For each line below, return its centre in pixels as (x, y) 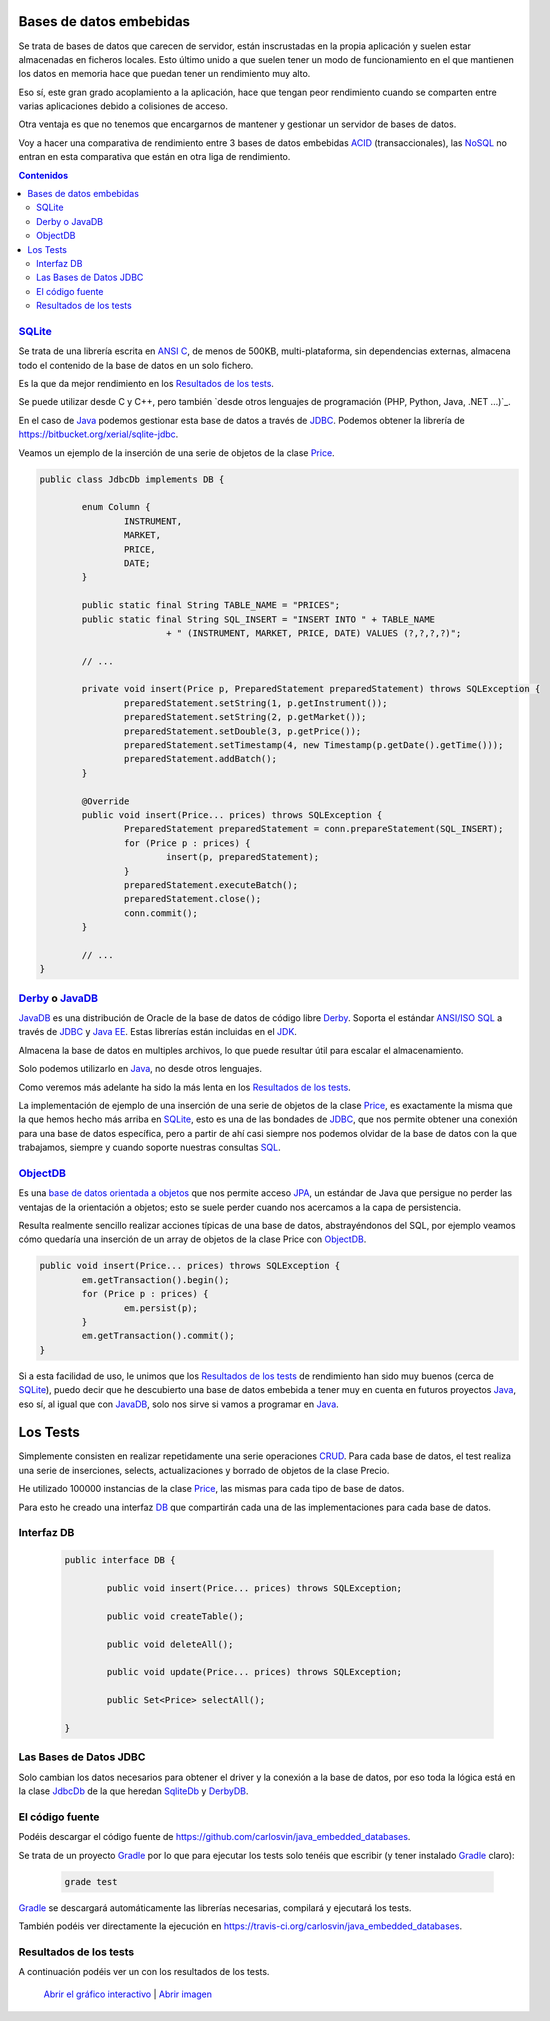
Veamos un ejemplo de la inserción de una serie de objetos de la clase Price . (176, 452)
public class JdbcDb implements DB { (132, 479)
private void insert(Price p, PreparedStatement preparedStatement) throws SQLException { (311, 689)
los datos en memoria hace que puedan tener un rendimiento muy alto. (164, 74)
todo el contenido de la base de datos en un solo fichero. (136, 365)
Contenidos (43, 175)
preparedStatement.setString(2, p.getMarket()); (245, 717)
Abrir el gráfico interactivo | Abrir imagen (128, 1994)
